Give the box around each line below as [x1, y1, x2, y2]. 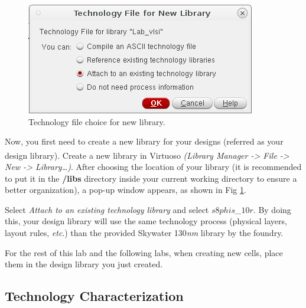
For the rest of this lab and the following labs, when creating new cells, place [5, 246, 283, 258]
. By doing [253, 203, 291, 215]
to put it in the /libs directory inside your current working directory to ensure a [5, 172, 297, 184]
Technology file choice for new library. [28, 115, 165, 127]
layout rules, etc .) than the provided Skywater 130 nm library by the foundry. [5, 227, 284, 238]
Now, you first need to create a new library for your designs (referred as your [5, 135, 284, 148]
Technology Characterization [5, 287, 184, 305]
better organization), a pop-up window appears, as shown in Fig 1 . [5, 184, 246, 196]
